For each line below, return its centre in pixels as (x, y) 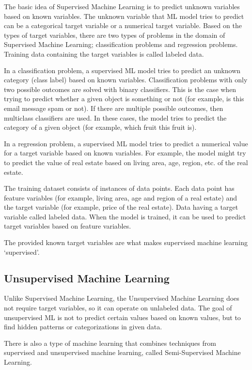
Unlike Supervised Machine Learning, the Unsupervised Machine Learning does (122, 298)
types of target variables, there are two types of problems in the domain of (115, 35)
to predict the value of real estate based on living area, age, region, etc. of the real (126, 162)
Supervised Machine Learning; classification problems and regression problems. (121, 44)
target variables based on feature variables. (68, 226)
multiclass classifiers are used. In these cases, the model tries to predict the (115, 117)
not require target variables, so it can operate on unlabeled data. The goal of (118, 308)
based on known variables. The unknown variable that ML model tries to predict (124, 16)
